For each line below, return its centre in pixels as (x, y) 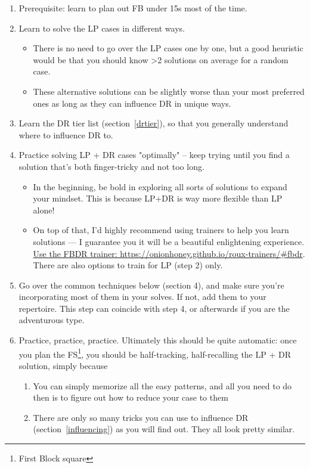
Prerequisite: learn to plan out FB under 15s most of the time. (133, 8)
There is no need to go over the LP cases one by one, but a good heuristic (168, 48)
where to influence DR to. (66, 134)
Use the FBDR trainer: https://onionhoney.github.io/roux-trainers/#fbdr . (169, 253)
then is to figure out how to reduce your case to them (131, 397)
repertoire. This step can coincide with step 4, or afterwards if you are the (154, 308)
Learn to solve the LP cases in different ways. (102, 28)
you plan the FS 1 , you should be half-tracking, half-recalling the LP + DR (155, 353)
